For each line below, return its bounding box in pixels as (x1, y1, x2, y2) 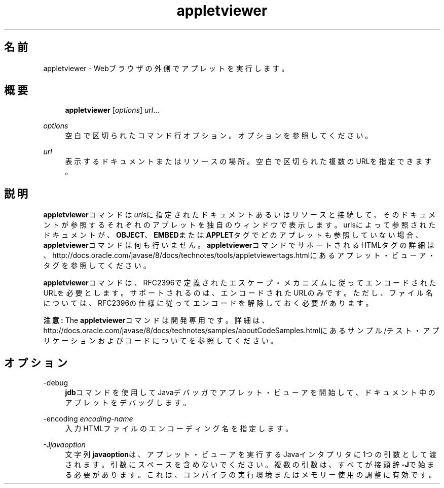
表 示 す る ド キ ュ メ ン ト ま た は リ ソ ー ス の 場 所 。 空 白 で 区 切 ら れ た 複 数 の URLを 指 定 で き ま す (65, 157, 432, 166)
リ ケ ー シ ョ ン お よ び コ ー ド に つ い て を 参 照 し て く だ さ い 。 (43, 336, 278, 345)
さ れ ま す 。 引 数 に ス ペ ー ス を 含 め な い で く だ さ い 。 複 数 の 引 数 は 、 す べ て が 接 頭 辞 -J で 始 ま (65, 460, 434, 469)
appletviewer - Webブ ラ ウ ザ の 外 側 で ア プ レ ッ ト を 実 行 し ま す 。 (43, 63, 289, 73)
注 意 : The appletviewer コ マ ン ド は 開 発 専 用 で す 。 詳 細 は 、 (43, 316, 269, 325)
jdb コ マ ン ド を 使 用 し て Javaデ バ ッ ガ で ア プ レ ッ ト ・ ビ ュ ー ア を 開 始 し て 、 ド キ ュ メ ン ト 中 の (65, 388, 435, 397)
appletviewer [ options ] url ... (65, 106, 160, 115)
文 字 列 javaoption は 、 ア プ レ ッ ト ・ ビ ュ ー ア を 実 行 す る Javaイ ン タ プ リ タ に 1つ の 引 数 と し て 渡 (65, 450, 436, 459)
